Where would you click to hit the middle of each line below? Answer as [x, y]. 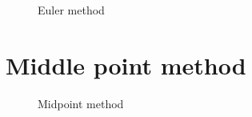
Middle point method [126, 65]
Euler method [71, 10]
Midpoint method [81, 103]
